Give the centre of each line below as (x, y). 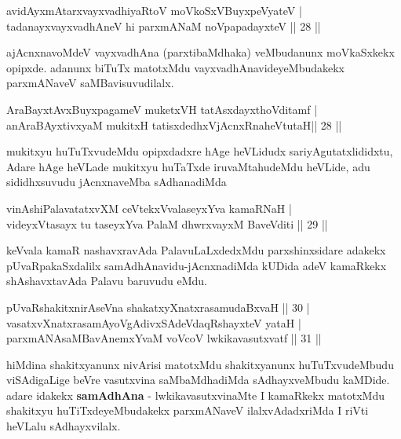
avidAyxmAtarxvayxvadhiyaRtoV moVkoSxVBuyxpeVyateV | (154, 10)
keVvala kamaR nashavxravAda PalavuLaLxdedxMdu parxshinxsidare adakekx (196, 250)
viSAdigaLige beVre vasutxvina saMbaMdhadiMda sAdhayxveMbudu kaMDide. (198, 380)
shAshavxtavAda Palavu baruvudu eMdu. (107, 281)
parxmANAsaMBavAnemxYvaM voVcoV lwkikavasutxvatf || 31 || (164, 338)
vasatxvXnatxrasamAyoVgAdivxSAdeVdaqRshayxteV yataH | (154, 322)
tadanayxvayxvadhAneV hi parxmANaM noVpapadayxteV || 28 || (164, 26)
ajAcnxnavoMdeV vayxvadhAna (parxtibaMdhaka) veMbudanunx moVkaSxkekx (200, 52)
